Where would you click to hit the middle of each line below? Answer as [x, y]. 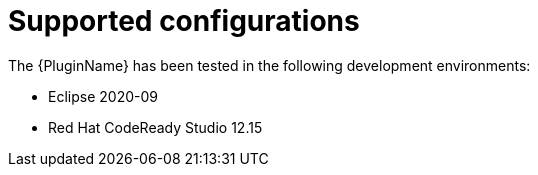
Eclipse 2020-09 [103, 96]
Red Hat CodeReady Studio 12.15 [155, 127]
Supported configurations [184, 21]
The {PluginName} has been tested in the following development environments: [269, 65]
